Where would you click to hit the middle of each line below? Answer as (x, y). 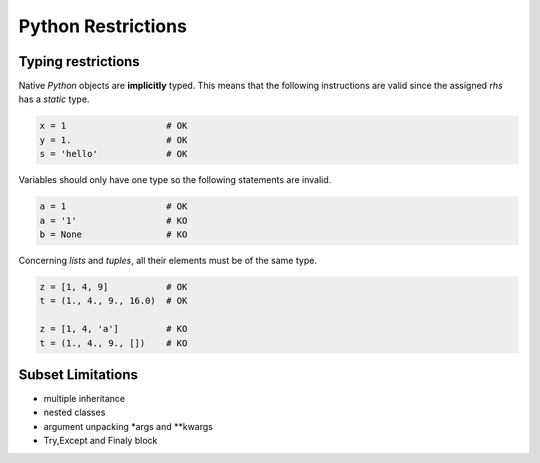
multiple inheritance (84, 398)
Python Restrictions (102, 26)
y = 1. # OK (113, 139)
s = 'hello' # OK (113, 154)
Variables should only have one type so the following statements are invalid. (175, 180)
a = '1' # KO (113, 220)
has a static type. (54, 99)
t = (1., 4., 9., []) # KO (113, 343)
